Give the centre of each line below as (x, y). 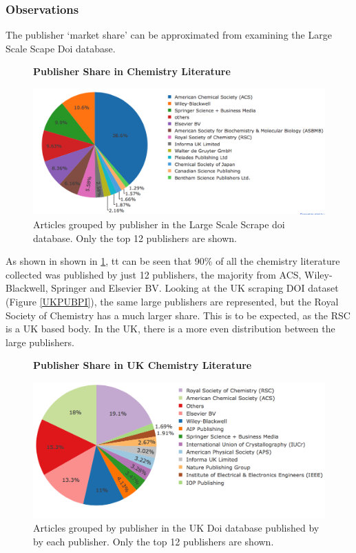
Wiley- (318, 274)
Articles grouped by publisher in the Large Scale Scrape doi (159, 224)
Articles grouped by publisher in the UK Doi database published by (176, 528)
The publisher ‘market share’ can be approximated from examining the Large (169, 35)
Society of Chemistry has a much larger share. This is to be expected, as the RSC (178, 315)
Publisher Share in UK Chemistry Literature (143, 365)
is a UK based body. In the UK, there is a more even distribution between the (170, 329)
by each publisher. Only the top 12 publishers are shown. (154, 541)
